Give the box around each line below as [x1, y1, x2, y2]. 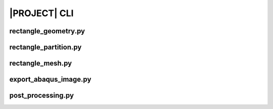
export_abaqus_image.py [9, 75, 92, 84]
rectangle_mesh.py [9, 59, 72, 68]
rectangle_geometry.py [9, 27, 85, 35]
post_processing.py [9, 91, 74, 100]
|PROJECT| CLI [9, 8, 74, 19]
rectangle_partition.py [9, 43, 82, 51]
